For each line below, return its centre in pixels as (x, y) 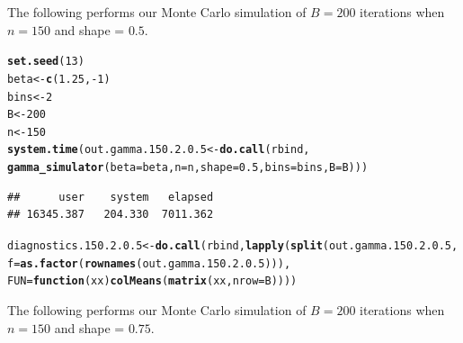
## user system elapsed (111, 197)
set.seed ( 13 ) (46, 62)
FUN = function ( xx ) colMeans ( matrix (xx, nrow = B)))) (152, 281)
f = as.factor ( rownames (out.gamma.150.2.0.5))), (149, 263)
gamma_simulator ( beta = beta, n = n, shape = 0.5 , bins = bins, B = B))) (188, 168)
